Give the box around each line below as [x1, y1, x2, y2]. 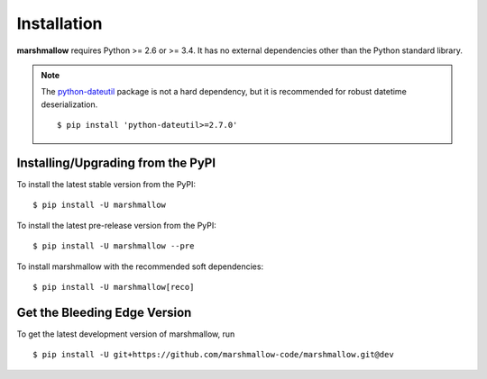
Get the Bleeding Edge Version [16, 304, 192, 320]
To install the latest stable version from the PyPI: [16, 179, 197, 190]
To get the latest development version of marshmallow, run [16, 329, 235, 339]
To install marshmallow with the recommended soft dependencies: [16, 261, 264, 272]
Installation [16, 14, 103, 33]
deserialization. [41, 99, 98, 110]
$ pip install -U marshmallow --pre [32, 241, 195, 251]
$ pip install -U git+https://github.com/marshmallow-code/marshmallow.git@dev [32, 349, 394, 360]
